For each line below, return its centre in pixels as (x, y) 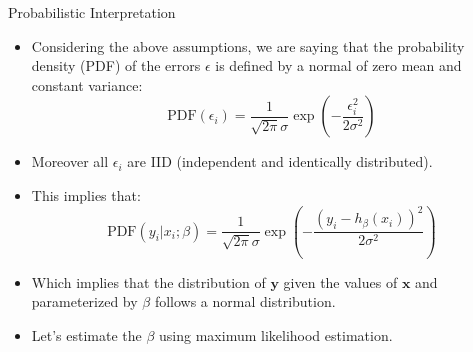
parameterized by (84, 301)
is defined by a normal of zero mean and (338, 65)
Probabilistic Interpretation (92, 12)
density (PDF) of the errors (116, 65)
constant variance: (87, 84)
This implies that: (86, 194)
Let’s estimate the (86, 334)
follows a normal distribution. (245, 301)
